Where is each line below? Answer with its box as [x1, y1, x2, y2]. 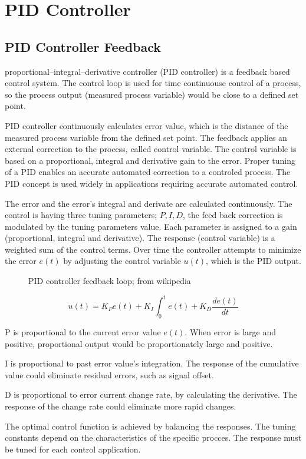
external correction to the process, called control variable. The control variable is [5, 143, 297, 155]
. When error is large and [185, 325, 276, 338]
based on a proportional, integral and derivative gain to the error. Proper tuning [5, 154, 296, 166]
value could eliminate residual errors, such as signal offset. [5, 368, 214, 381]
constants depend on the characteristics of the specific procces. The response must [5, 431, 302, 444]
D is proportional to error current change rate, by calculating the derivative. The [5, 388, 297, 401]
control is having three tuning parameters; [5, 209, 157, 221]
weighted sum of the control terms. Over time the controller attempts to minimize [5, 243, 301, 255]
